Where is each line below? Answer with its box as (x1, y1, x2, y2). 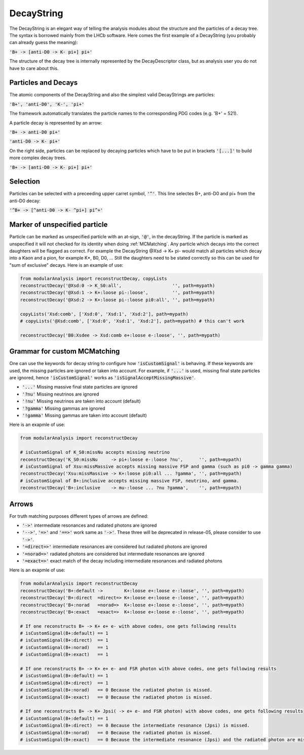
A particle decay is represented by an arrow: (9, 120, 102, 126)
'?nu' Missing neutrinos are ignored (22, 391, 99, 397)
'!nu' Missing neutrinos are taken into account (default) (22, 398, 141, 404)
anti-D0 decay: (9, 198, 41, 204)
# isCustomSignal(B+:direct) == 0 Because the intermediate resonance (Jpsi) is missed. (20, 723, 250, 729)
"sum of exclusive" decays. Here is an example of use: (9, 262, 124, 268)
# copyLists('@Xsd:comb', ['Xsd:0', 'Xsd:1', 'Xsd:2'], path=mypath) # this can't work (20, 318, 245, 324)
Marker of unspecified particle (9, 221, 108, 229)
